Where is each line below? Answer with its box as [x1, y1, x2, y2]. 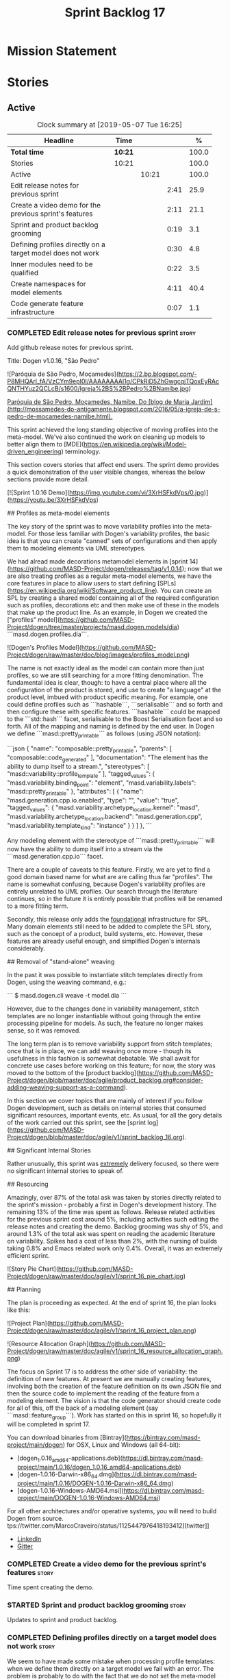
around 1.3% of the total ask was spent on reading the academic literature [7, 1230, 216, 1238]
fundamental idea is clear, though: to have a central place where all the [7, 679, 207, 687]
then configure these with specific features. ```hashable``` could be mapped [7, 707, 220, 716]
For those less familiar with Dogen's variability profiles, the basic [27, 529, 210, 538]
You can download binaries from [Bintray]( [7, 1433, 127, 1442]
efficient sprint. [7, 1252, 50, 1260]
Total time [10, 147, 44, 157]
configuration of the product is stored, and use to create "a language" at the [7, 686, 222, 694]
